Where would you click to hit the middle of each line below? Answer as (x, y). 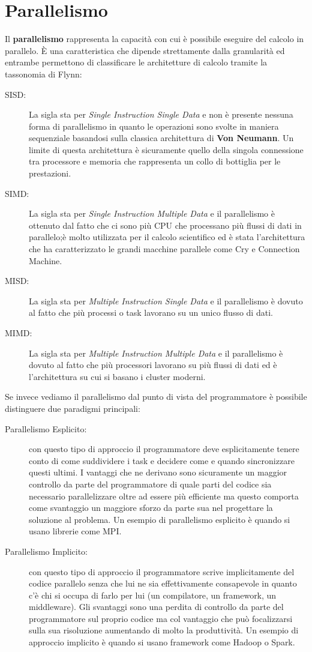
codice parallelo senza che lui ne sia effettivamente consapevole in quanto (163, 583)
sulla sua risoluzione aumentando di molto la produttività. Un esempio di (164, 630)
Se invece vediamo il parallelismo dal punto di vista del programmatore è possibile (156, 397)
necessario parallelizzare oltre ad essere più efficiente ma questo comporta (164, 496)
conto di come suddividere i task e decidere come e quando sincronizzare (162, 460)
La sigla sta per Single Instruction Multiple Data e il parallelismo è (152, 213)
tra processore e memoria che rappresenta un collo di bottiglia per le (155, 161)
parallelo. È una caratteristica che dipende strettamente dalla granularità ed (145, 50)
